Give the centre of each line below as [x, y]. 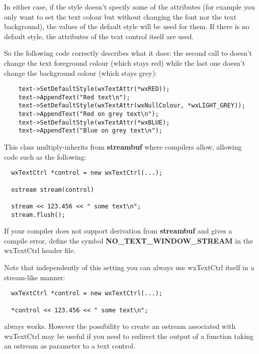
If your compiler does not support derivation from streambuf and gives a [118, 231]
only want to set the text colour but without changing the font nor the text [120, 16]
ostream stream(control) [53, 190]
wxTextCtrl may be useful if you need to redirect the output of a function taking [129, 336]
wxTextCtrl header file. [40, 250]
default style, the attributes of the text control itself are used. [99, 36]
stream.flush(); [38, 215]
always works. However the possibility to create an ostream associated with [120, 326]
